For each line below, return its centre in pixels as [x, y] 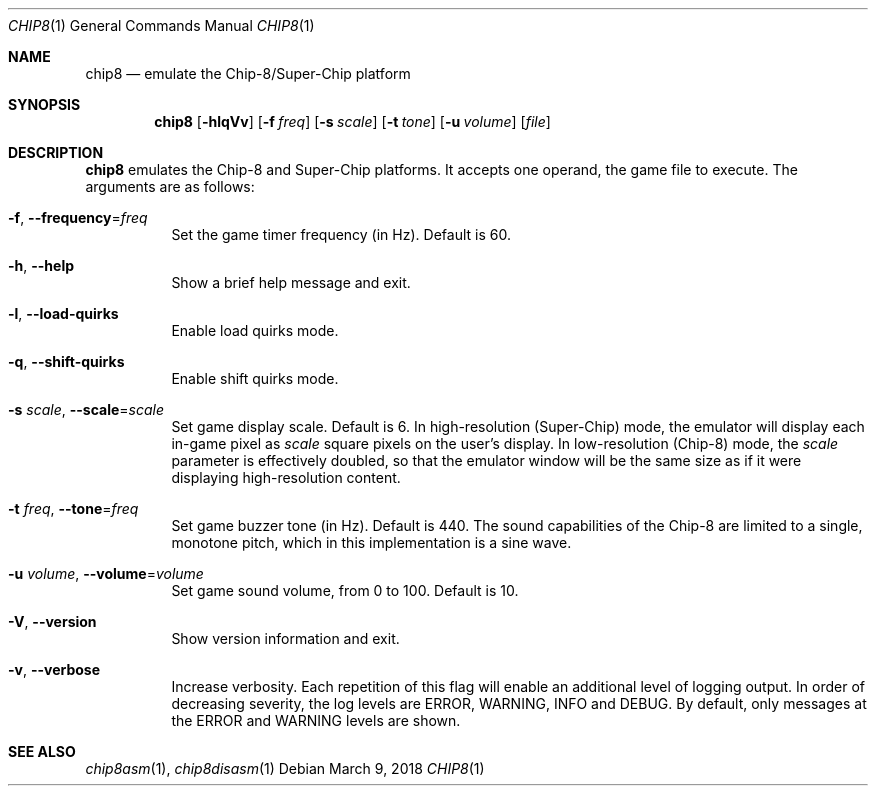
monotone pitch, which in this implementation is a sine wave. [371, 542]
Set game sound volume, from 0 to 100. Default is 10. [345, 590]
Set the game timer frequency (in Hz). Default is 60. [341, 234]
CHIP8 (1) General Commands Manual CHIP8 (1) [161, 25]
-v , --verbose [54, 669]
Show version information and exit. [285, 638]
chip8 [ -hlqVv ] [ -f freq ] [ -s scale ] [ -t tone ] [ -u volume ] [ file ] [352, 121]
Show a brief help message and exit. [291, 282]
